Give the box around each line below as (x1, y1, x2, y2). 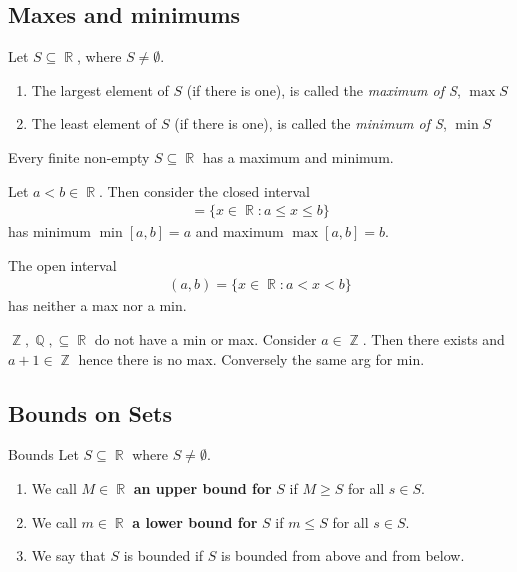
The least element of (31, 113, 157, 134)
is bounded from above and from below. (221, 545, 465, 566)
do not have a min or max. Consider (94, 329, 317, 350)
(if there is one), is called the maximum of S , (186, 79, 461, 100)
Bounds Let (8, 444, 79, 465)
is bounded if (123, 545, 204, 566)
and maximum (195, 221, 284, 242)
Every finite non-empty (8, 146, 150, 167)
